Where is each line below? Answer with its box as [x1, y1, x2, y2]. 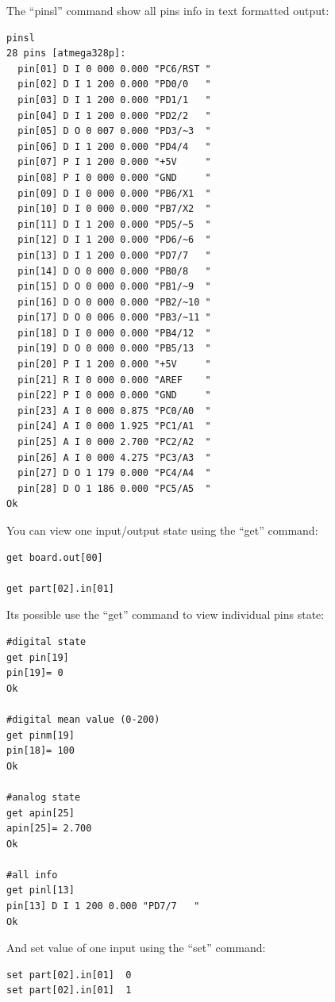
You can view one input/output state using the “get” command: [6, 522, 318, 538]
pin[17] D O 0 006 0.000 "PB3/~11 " [17, 312, 211, 324]
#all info [6, 869, 58, 881]
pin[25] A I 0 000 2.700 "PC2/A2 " [17, 436, 211, 448]
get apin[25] [6, 807, 75, 819]
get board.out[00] [6, 551, 103, 563]
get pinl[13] [6, 885, 75, 896]
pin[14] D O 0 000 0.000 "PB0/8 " [17, 265, 211, 277]
